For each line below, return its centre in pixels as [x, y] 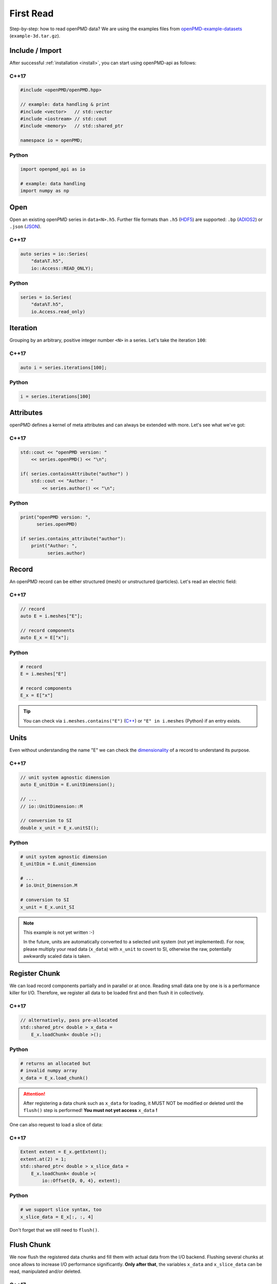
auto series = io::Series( [54, 254]
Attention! [34, 1093]
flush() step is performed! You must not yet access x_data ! [90, 1110]
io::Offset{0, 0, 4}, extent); [81, 1181]
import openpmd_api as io [53, 169]
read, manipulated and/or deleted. [45, 1272]
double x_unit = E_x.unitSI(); [60, 828]
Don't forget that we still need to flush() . [54, 1230]
